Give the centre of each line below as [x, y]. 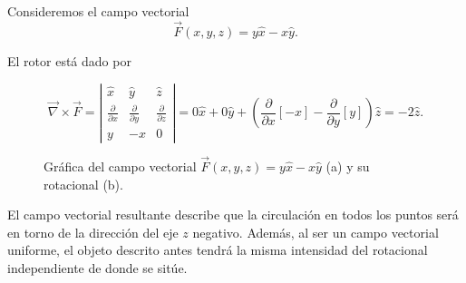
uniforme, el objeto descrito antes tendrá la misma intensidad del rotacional [218, 250]
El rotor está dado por [69, 60]
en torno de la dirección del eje [93, 232]
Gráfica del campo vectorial [120, 166]
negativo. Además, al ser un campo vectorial [316, 232]
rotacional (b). [83, 184]
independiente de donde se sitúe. [97, 267]
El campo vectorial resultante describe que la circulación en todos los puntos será [233, 215]
